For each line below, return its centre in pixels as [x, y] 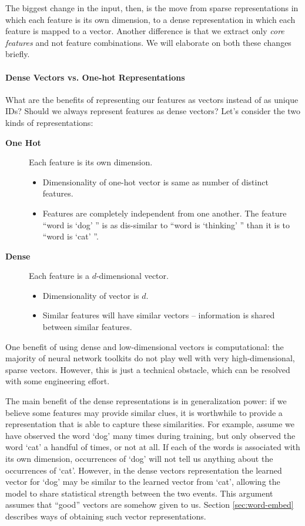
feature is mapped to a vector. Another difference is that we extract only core [145, 31]
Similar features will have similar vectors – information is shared [159, 315]
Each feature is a [59, 276]
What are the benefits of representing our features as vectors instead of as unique [152, 99]
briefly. [18, 54]
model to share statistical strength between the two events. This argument [139, 493]
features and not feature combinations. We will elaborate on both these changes [148, 42]
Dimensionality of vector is [91, 295]
